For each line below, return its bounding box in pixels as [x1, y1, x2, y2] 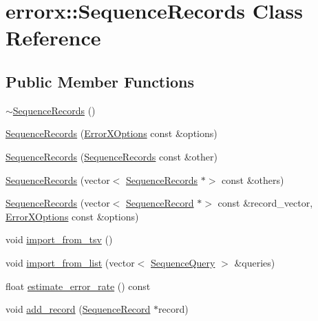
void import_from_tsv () [6, 232, 113, 247]
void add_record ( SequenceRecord [6, 302, 151, 316]
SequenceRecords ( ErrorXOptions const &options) [6, 126, 218, 141]
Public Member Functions [6, 70, 194, 92]
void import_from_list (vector [6, 255, 135, 269]
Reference [6, 23, 101, 52]
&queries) [234, 255, 275, 269]
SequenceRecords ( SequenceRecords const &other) [6, 149, 218, 163]
